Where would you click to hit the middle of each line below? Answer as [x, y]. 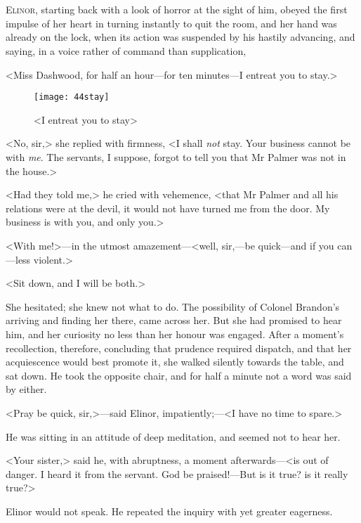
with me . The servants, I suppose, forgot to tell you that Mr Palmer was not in [176, 157]
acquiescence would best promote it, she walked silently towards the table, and [175, 362]
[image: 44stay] [72, 97]
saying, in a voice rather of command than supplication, [126, 50]
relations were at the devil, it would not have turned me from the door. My [168, 208]
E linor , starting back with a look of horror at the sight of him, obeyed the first [177, 9]
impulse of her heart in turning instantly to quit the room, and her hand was [171, 23]
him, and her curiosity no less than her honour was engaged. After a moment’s [175, 334]
